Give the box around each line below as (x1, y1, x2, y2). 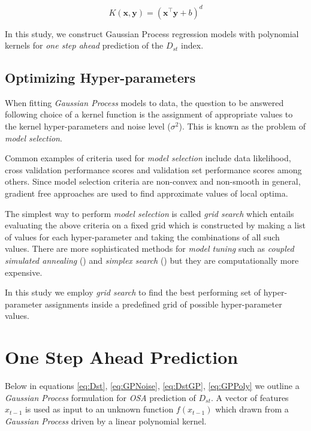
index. (181, 39, 204, 52)
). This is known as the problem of (179, 120, 306, 132)
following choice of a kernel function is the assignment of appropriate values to (5, 108, 293, 120)
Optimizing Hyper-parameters (5, 68, 196, 87)
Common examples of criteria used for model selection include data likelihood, (5, 152, 291, 164)
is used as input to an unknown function (25, 403, 174, 415)
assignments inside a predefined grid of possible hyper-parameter (44, 297, 282, 310)
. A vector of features (210, 391, 289, 403)
